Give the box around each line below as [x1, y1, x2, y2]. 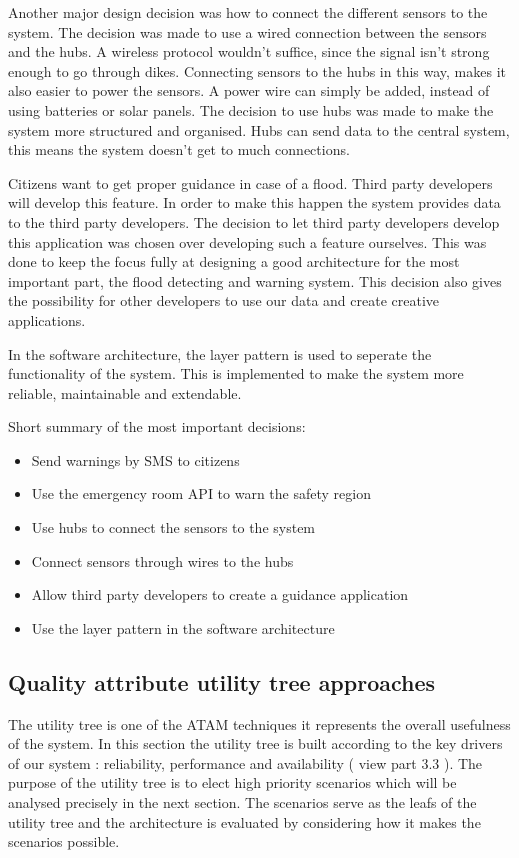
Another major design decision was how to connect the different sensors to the [8, 2, 488, 22]
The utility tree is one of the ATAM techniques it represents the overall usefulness [8, 713, 511, 734]
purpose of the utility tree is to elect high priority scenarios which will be [8, 772, 457, 793]
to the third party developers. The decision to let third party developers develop [8, 211, 500, 232]
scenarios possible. [8, 831, 120, 852]
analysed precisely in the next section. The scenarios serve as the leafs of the [8, 792, 477, 813]
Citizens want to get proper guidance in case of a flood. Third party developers [8, 172, 493, 193]
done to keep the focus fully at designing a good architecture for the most [8, 251, 460, 272]
